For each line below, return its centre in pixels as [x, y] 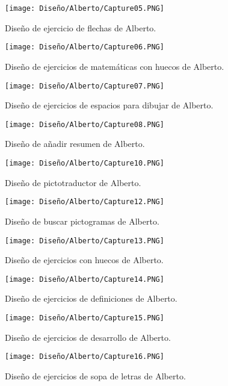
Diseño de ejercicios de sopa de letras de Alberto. [95, 375]
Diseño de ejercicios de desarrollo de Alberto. [88, 337]
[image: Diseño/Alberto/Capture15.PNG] [85, 318]
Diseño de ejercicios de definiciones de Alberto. [91, 298]
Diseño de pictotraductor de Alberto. [73, 182]
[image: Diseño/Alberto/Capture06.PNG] [85, 47]
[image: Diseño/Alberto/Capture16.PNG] [85, 357]
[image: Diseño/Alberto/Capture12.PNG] [85, 202]
